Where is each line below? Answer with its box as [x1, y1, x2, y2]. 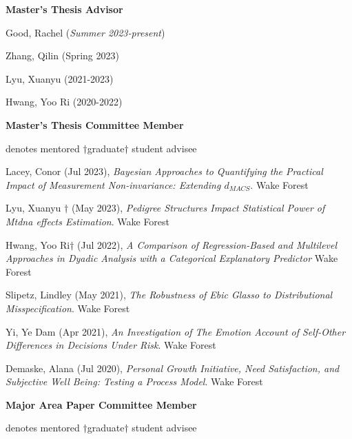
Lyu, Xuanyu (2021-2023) [6, 71, 114, 85]
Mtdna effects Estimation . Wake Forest [6, 214, 170, 228]
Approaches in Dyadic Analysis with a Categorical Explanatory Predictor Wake [6, 251, 338, 265]
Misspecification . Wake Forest [6, 300, 130, 315]
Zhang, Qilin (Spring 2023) [6, 48, 119, 63]
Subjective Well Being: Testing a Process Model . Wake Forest [6, 374, 263, 389]
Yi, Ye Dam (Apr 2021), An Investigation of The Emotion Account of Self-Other [6, 324, 346, 338]
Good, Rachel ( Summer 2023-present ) [6, 25, 165, 39]
